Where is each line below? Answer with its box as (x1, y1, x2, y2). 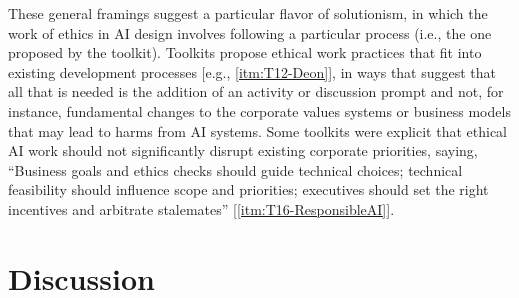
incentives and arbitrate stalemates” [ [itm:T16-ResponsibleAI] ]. (8, 198, 395, 219)
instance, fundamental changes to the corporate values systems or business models (8, 100, 511, 121)
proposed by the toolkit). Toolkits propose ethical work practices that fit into (8, 42, 482, 63)
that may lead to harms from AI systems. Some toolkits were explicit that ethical (8, 120, 508, 141)
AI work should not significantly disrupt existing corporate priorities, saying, (8, 140, 478, 161)
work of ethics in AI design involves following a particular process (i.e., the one (8, 22, 492, 43)
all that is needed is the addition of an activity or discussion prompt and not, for (8, 81, 504, 102)
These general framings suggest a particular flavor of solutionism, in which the (8, 3, 488, 23)
